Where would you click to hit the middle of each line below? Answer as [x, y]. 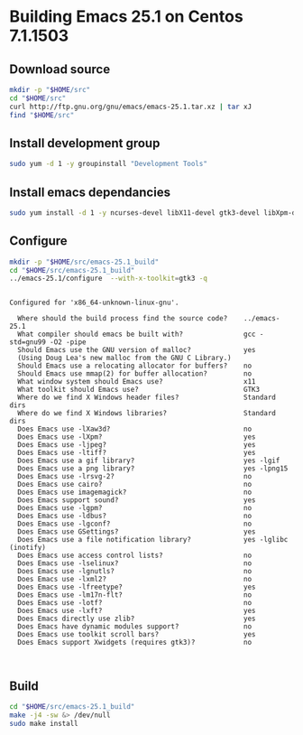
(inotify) [28, 548]
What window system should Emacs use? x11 [137, 382]
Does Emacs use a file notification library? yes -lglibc [153, 540]
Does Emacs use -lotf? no [135, 603]
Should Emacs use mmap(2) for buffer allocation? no [135, 374]
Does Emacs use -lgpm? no [135, 508]
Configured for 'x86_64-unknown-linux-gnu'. [94, 303]
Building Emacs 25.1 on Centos [126, 17]
